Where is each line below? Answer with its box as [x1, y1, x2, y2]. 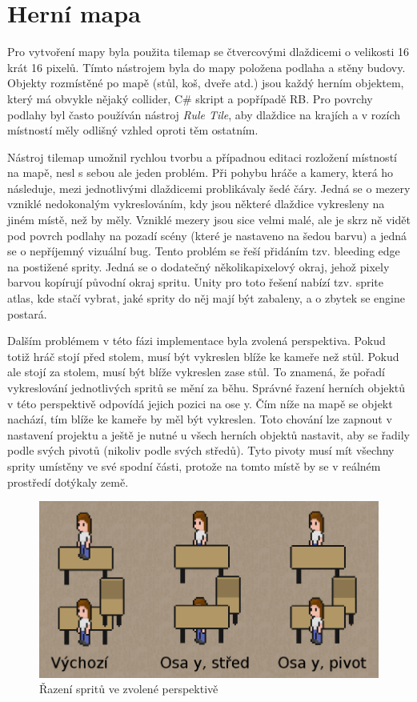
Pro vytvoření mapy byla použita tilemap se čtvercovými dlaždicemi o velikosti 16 [7, 43, 410, 60]
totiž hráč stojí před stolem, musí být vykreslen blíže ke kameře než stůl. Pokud [7, 347, 399, 364]
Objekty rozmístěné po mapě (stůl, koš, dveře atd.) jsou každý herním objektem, [7, 74, 404, 91]
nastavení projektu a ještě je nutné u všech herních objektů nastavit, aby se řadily [7, 426, 410, 443]
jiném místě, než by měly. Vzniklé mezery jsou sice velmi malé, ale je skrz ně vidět [7, 211, 411, 228]
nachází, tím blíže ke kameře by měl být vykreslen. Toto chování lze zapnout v [7, 411, 392, 427]
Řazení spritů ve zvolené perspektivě [39, 680, 219, 697]
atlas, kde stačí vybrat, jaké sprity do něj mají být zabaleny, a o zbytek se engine [7, 290, 405, 307]
